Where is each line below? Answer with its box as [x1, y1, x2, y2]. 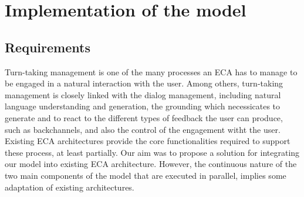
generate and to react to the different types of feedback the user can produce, [5, 111, 283, 123]
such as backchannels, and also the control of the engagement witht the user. [5, 123, 281, 135]
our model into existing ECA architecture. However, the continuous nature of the [5, 158, 297, 170]
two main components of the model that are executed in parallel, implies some [5, 169, 286, 181]
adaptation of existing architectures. [5, 181, 134, 193]
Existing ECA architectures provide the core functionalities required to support [5, 135, 291, 147]
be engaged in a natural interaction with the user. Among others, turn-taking [5, 77, 283, 89]
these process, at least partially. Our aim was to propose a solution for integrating [5, 146, 300, 158]
